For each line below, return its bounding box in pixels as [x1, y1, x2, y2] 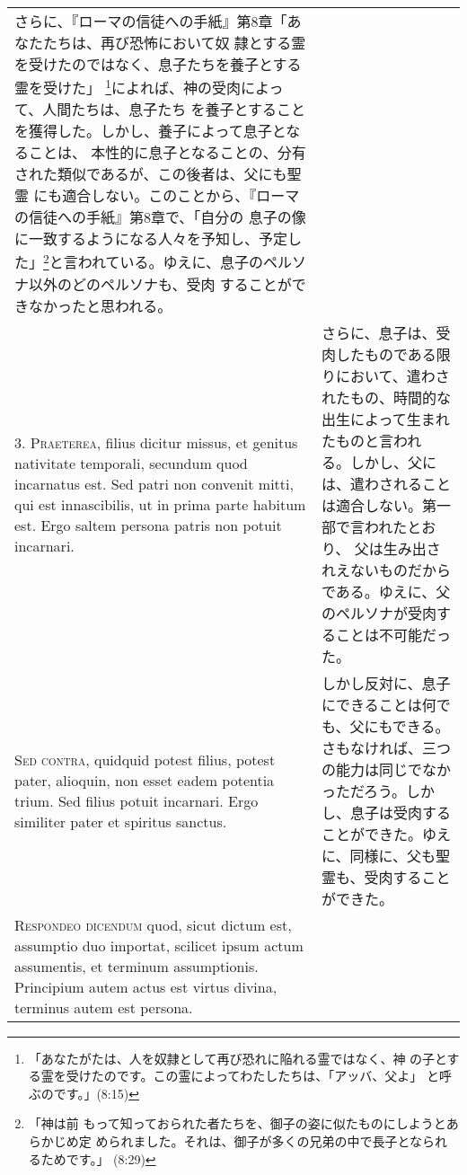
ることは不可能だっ [321, 623, 451, 645]
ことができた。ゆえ [321, 823, 451, 844]
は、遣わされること [321, 473, 451, 494]
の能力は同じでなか [321, 758, 451, 780]
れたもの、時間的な [321, 386, 451, 408]
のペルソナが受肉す [321, 602, 451, 623]
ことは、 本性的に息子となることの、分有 [29, 142, 306, 163]
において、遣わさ [335, 365, 450, 386]
